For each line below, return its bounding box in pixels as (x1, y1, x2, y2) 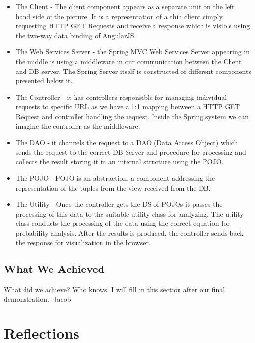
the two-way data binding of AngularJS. (15, 30, 136, 40)
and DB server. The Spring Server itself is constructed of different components (15, 66, 251, 76)
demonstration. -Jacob (4, 294, 71, 304)
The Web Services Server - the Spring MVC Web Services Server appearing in (15, 47, 250, 57)
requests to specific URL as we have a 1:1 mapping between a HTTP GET (15, 101, 240, 112)
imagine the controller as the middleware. (15, 121, 140, 131)
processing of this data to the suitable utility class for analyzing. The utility (15, 208, 244, 219)
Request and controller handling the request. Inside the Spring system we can (15, 111, 249, 121)
